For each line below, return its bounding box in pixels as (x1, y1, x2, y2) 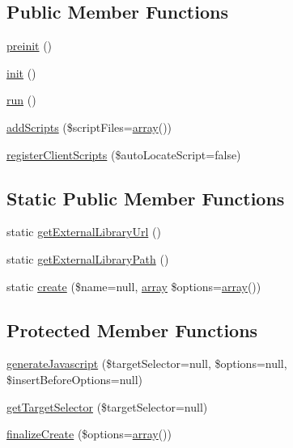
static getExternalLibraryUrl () (6, 223, 161, 240)
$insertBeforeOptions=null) (6, 370, 143, 387)
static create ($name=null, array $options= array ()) (6, 277, 261, 294)
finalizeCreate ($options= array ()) (6, 425, 172, 442)
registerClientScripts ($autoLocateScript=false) (6, 146, 241, 163)
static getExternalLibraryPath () (6, 250, 169, 267)
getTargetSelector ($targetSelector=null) (6, 398, 208, 415)
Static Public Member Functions (6, 185, 285, 210)
